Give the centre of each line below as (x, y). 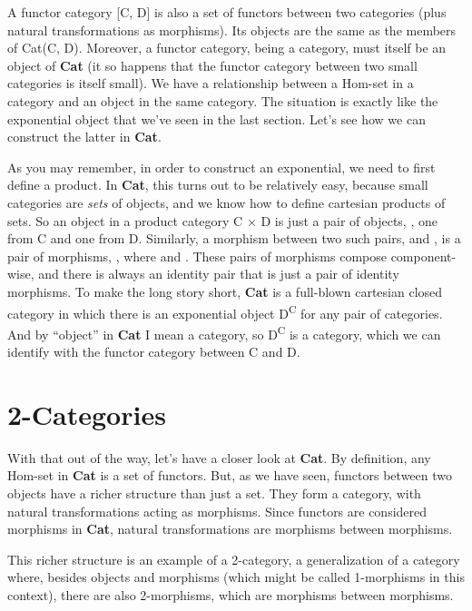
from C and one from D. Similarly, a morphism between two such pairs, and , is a (234, 238)
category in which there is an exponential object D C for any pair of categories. (225, 311)
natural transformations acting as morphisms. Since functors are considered (217, 511)
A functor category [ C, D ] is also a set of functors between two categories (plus (227, 12)
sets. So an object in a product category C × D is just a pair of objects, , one (222, 220)
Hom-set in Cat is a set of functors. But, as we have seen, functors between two (230, 475)
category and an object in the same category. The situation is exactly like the (223, 100)
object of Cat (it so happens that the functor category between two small (212, 65)
